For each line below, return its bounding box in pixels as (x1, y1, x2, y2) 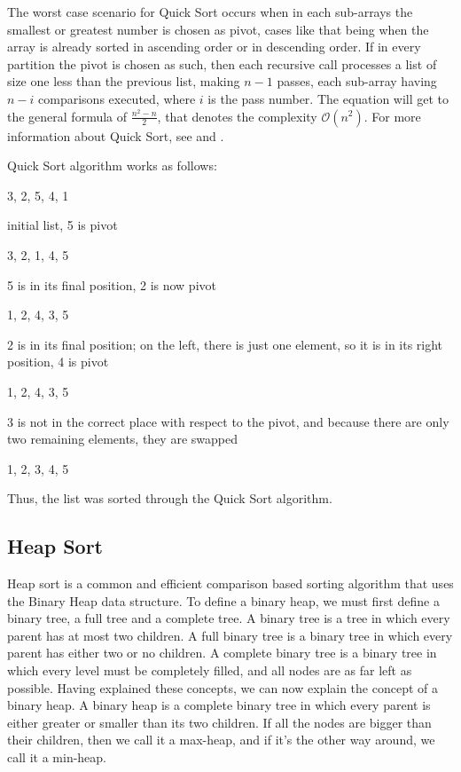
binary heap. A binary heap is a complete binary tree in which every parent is (7, 696, 431, 714)
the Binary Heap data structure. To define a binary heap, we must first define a (7, 591, 440, 610)
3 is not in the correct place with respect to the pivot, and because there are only (7, 412, 449, 430)
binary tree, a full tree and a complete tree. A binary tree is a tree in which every (7, 609, 450, 627)
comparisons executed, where (38, 89, 196, 107)
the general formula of (7, 106, 128, 125)
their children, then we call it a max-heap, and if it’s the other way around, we (7, 730, 435, 749)
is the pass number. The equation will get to (207, 89, 449, 107)
